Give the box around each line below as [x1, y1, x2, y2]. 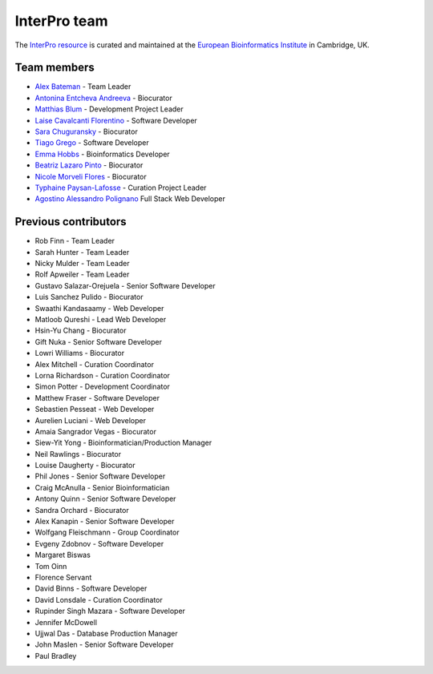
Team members [14, 61, 95, 75]
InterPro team [14, 12, 108, 30]
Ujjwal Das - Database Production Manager [34, 628, 178, 638]
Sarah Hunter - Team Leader [34, 247, 130, 256]
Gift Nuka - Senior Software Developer [34, 337, 163, 346]
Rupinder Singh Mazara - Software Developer [34, 606, 186, 616]
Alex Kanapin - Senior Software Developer [34, 517, 175, 527]
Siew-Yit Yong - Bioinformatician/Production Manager [34, 438, 212, 448]
